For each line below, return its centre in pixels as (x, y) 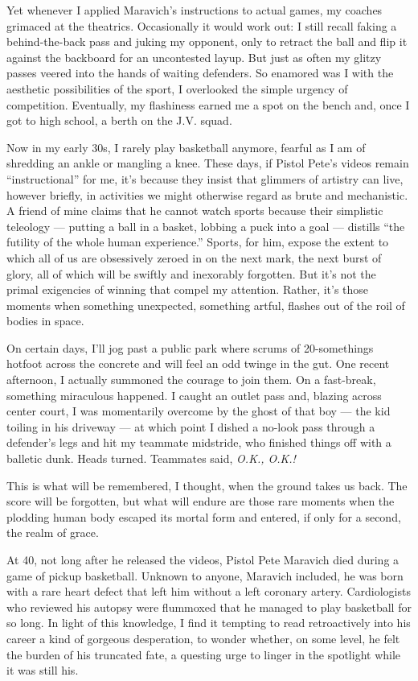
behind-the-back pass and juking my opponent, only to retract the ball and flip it (207, 41)
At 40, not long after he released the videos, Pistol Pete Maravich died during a (203, 559)
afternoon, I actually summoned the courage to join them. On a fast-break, (191, 380)
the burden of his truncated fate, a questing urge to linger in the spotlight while (204, 654)
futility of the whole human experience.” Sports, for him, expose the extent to (198, 242)
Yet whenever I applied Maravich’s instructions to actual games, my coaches (195, 10)
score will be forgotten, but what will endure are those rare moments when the (201, 501)
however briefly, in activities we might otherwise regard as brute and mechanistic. (207, 194)
